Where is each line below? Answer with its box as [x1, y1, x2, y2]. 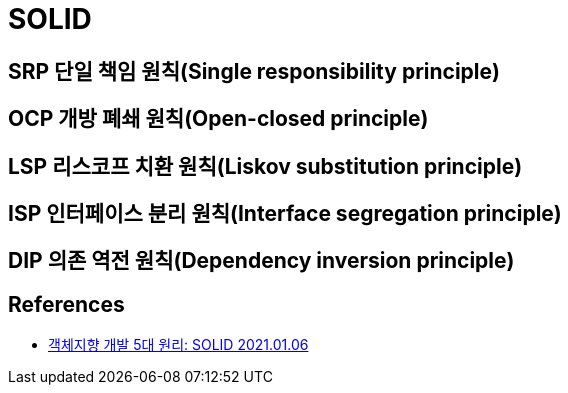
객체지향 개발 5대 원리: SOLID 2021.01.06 [48, 336, 309, 354]
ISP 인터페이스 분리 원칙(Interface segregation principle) [8, 201, 562, 227]
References [8, 291, 125, 317]
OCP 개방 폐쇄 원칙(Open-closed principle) [8, 106, 429, 132]
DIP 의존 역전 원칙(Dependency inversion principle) [8, 248, 515, 274]
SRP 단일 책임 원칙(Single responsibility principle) [8, 58, 500, 84]
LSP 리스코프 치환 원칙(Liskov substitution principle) [8, 153, 523, 179]
